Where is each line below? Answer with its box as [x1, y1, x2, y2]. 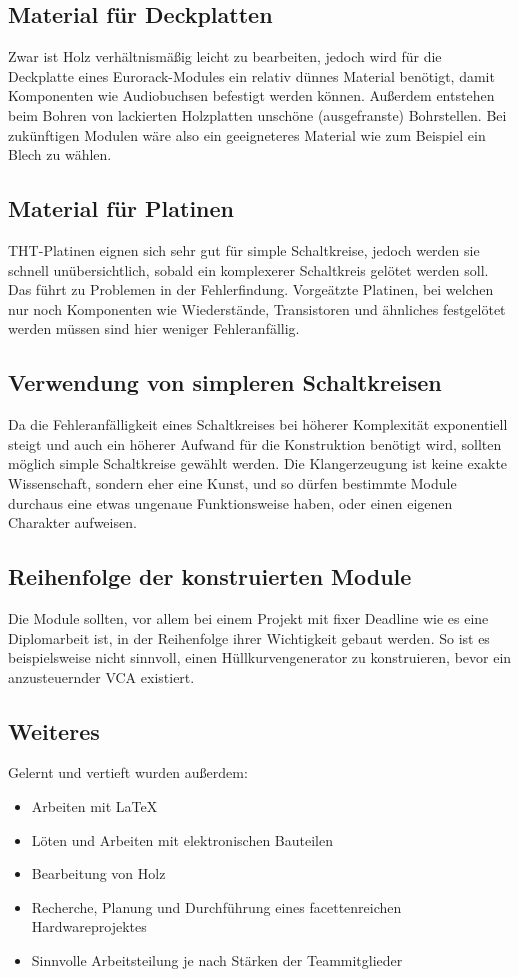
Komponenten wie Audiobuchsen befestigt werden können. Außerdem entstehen [8, 85, 495, 106]
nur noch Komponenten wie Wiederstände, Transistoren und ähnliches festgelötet [8, 298, 506, 319]
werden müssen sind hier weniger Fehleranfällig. [8, 318, 300, 339]
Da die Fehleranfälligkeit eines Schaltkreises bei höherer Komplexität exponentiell [8, 414, 508, 435]
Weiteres [8, 715, 100, 746]
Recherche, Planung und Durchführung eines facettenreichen [31, 896, 402, 917]
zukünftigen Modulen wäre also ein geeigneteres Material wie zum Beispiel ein [8, 124, 486, 145]
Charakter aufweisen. [8, 512, 137, 533]
